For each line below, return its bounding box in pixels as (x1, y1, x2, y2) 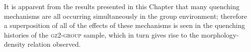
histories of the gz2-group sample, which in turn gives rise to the (4, 29, 199, 39)
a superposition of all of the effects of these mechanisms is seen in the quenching (4, 20, 245, 30)
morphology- (201, 29, 239, 39)
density (4, 39, 25, 49)
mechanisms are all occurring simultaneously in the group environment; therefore (4, 11, 248, 21)
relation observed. (27, 39, 81, 49)
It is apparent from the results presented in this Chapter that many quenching (4, 1, 240, 11)
